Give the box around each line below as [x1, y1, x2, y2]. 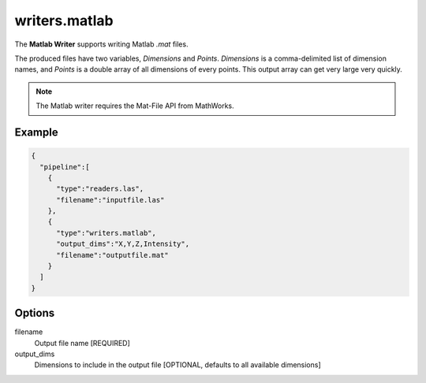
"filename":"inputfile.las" [56, 195, 165, 204]
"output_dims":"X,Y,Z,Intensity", [56, 240, 189, 248]
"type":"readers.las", [56, 184, 144, 193]
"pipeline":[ [39, 162, 90, 171]
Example [14, 125, 58, 139]
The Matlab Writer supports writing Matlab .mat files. [14, 39, 189, 49]
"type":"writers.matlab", [56, 229, 157, 237]
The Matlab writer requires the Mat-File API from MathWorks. [35, 101, 234, 110]
